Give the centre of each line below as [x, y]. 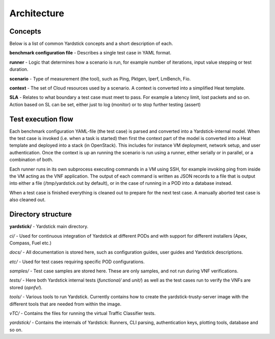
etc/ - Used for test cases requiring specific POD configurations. [77, 262]
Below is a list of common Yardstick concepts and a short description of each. [91, 44]
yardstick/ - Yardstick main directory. [49, 227]
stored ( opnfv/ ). [26, 287]
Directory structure [41, 215]
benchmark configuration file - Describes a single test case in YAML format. [90, 53]
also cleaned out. [28, 200]
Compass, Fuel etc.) [31, 243]
